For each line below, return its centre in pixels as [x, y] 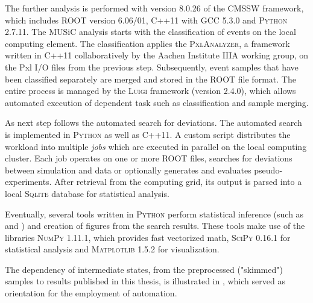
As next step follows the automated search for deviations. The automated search [153, 123]
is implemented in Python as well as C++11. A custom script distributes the [148, 134]
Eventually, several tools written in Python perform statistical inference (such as [154, 214]
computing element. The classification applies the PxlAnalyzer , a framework [147, 43]
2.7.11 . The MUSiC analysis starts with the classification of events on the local [150, 32]
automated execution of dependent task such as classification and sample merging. [157, 102]
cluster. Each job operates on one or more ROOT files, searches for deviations [149, 158]
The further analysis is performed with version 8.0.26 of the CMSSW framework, [154, 8]
